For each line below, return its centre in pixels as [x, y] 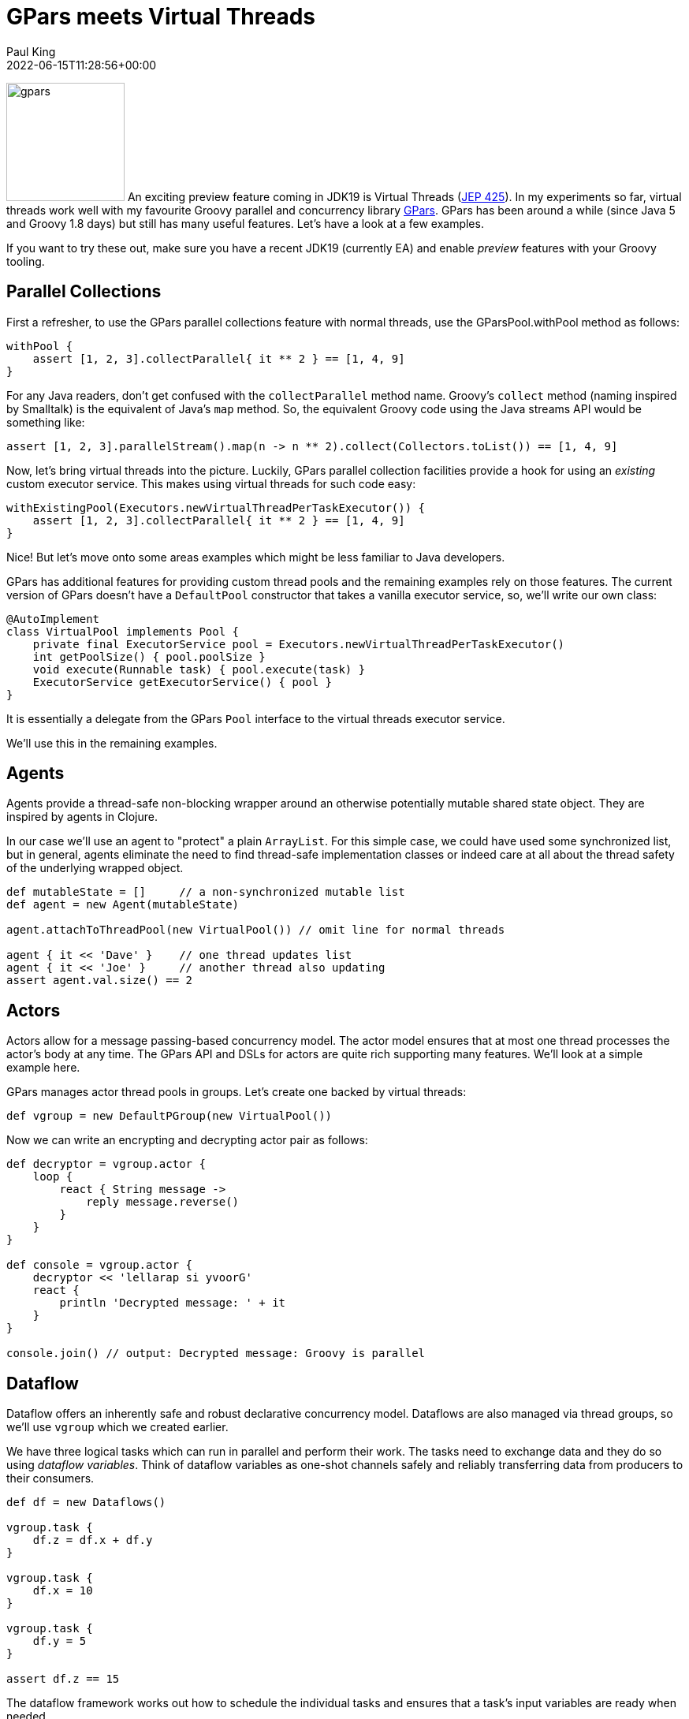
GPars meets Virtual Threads [161, 17]
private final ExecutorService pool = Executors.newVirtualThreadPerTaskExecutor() [299, 644]
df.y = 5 [60, 1641]
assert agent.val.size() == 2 [100, 981]
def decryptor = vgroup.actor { [106, 1164]
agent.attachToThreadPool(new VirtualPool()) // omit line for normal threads [256, 930]
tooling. [26, 261]
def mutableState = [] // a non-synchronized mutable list [206, 892]
